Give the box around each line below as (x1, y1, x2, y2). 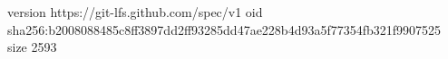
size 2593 (7, 38, 57, 56)
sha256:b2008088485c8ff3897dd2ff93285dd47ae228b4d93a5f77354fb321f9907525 (7, 20, 442, 38)
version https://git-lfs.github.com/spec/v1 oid (7, 3, 263, 21)
